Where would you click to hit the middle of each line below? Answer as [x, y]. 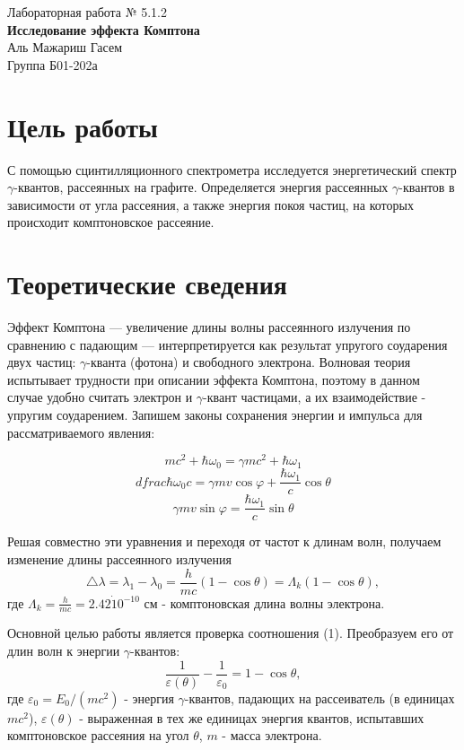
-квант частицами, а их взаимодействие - [315, 397]
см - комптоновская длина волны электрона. [264, 602]
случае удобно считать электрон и [100, 397]
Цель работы [83, 126]
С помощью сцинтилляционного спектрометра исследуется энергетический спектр [232, 169]
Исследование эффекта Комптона [104, 29]
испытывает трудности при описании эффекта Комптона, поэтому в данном [214, 379]
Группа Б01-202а [53, 64]
